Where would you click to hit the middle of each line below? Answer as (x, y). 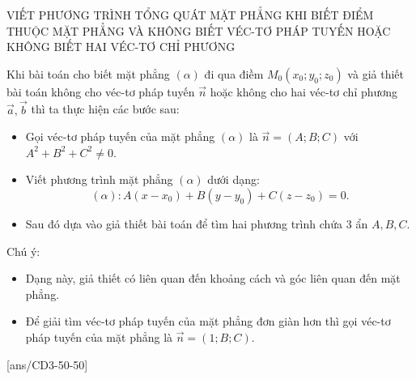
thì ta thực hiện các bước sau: (105, 109)
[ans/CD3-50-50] (47, 364)
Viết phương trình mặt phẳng (99, 179)
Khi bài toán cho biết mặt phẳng (88, 73)
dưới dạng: (233, 179)
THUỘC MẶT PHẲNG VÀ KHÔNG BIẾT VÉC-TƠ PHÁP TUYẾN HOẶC (199, 30)
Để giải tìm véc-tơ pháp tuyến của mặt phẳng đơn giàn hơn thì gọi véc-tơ (208, 321)
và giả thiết (376, 73)
